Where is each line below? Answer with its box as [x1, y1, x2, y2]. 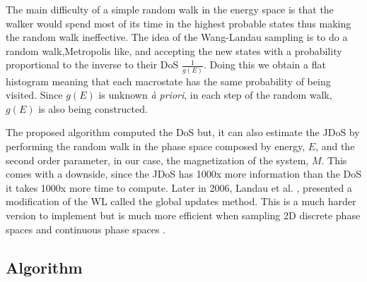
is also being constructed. [38, 101, 148, 116]
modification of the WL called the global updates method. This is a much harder [6, 194, 356, 209]
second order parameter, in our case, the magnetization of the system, [6, 152, 309, 167]
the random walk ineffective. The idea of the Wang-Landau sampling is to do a [6, 30, 348, 44]
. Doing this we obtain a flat [204, 57, 326, 72]
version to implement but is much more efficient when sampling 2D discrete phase [6, 208, 361, 223]
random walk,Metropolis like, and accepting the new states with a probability [6, 43, 342, 58]
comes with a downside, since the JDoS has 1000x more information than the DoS [6, 166, 362, 181]
